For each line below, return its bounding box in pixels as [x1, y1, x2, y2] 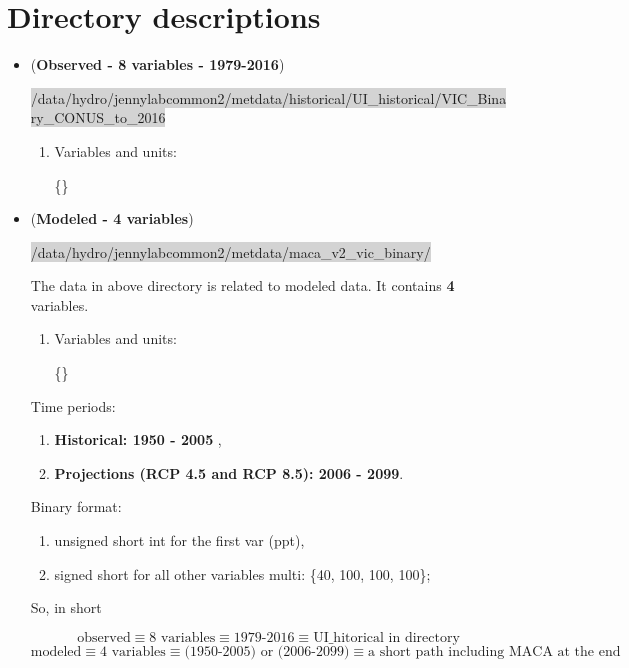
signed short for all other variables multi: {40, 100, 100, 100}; [54, 563, 431, 584]
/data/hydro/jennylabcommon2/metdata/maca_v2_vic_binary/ [30, 241, 431, 262]
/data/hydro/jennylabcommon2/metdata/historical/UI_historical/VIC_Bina [30, 87, 507, 108]
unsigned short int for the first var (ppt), [54, 530, 305, 551]
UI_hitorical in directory [313, 630, 460, 645]
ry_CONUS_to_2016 [30, 107, 166, 128]
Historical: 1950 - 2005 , [54, 429, 222, 450]
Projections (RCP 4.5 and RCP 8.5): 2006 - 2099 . [54, 462, 404, 483]
